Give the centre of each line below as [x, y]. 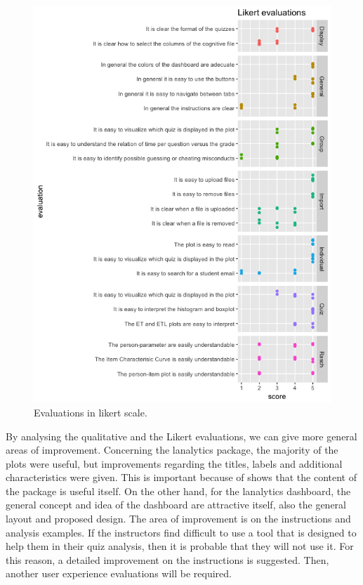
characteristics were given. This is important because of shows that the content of [181, 477]
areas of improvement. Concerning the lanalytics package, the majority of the [172, 450]
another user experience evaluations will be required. [119, 573]
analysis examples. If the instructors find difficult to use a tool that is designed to [181, 532]
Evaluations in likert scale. [91, 412]
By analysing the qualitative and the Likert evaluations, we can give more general [181, 436]
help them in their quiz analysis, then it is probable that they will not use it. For [180, 546]
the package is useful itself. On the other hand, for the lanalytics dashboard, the [178, 491]
